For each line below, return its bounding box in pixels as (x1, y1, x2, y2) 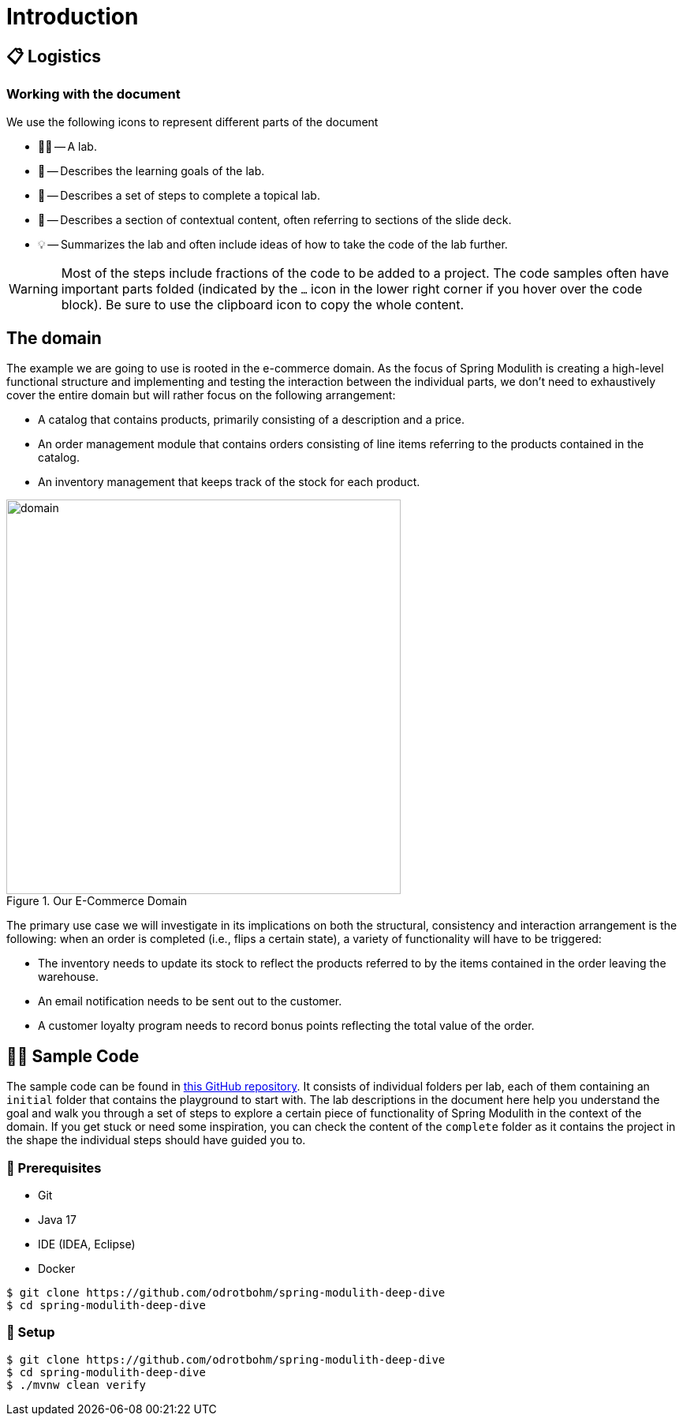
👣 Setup (6, 1324, 55, 1341)
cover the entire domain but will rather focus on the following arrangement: (6, 388, 396, 402)
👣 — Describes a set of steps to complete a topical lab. (38, 188, 320, 202)
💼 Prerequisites (6, 1159, 102, 1176)
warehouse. (38, 970, 99, 984)
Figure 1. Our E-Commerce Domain (6, 894, 188, 908)
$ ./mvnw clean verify (6, 1378, 147, 1391)
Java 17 (38, 1212, 77, 1226)
